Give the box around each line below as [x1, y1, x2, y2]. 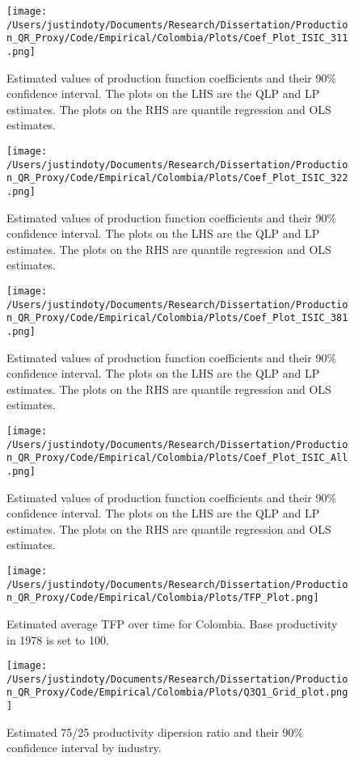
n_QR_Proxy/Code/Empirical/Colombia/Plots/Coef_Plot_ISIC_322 [6, 172, 348, 184]
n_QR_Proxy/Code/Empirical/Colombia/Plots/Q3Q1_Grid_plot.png [6, 687, 348, 699]
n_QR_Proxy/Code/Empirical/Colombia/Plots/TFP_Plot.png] [6, 592, 319, 604]
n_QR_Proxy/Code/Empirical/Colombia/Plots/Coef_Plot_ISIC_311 [6, 32, 348, 44]
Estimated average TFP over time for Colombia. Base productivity [6, 615, 338, 632]
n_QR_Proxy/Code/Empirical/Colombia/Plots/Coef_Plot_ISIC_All [6, 452, 348, 464]
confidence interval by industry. [6, 739, 162, 756]
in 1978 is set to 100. [6, 631, 109, 648]
